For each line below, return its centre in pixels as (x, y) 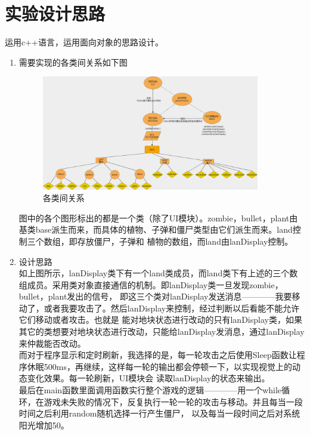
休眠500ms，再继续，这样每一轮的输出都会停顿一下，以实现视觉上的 (159, 366)
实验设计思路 (55, 13)
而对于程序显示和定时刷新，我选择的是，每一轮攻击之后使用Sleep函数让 (158, 355)
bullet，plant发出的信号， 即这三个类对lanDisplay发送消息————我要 (155, 296)
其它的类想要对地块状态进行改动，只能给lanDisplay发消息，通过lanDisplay (162, 331)
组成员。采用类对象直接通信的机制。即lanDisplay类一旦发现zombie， (151, 284)
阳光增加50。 (44, 425)
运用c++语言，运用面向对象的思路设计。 (84, 42)
